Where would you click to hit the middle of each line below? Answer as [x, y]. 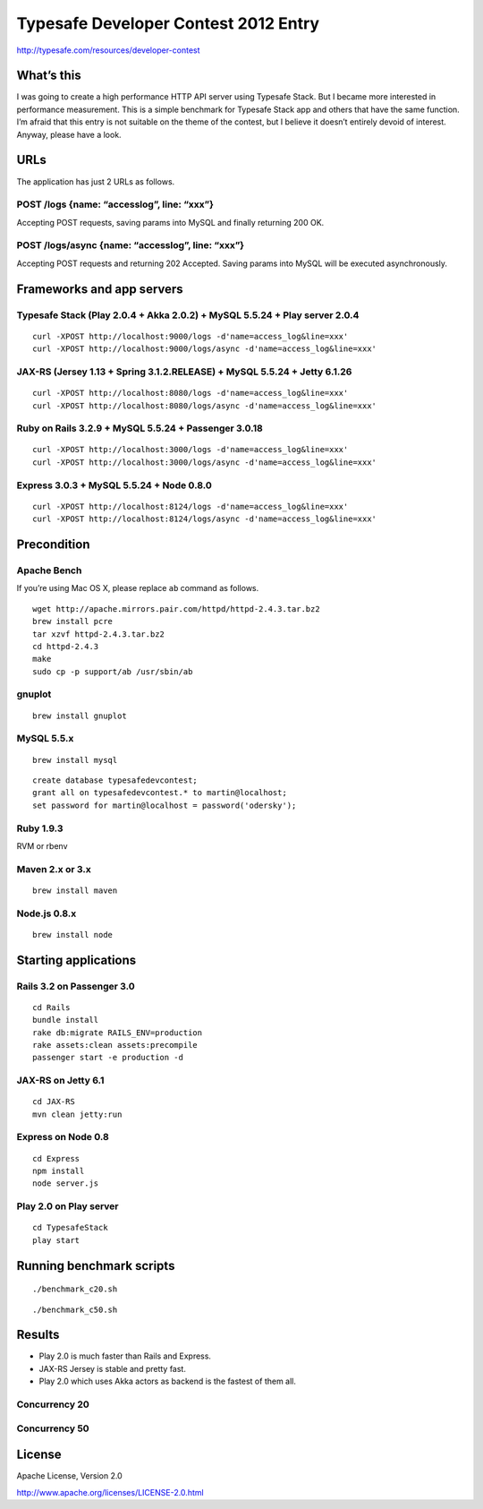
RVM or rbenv [42, 845]
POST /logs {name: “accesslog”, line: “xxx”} [115, 204]
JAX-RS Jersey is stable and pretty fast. [113, 1368]
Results [38, 1335]
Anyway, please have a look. [69, 134]
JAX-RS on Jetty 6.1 [60, 1081]
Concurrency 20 [53, 1404]
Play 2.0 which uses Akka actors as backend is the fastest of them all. [168, 1381]
